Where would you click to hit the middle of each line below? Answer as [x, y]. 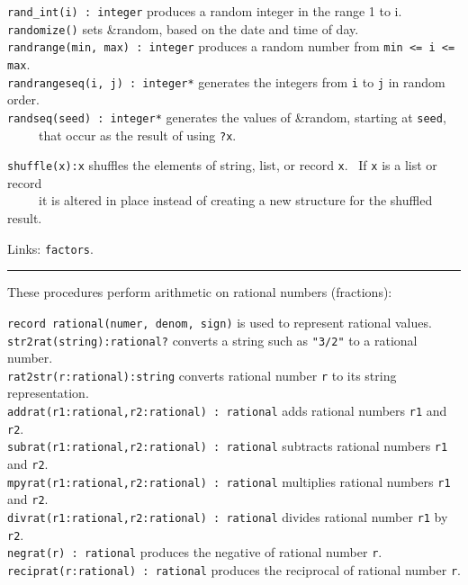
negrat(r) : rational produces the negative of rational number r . [195, 552]
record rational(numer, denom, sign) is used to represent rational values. [220, 322]
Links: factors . [50, 248]
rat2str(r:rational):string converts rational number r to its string [202, 375]
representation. [48, 393]
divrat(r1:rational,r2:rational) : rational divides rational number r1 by [228, 516]
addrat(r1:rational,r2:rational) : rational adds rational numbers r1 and [227, 411]
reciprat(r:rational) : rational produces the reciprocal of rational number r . [234, 569]
